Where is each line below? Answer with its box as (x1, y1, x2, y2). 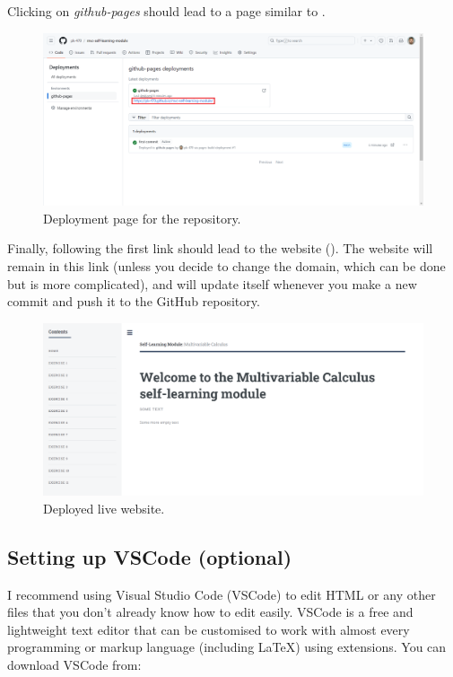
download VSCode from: (7, 655, 142, 673)
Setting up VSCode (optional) (7, 542, 292, 570)
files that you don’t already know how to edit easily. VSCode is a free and (7, 602, 414, 621)
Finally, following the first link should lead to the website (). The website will (7, 239, 433, 258)
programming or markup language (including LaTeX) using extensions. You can (7, 637, 447, 656)
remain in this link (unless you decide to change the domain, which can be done (7, 256, 446, 275)
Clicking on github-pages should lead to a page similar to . (7, 2, 326, 20)
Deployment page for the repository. (43, 208, 241, 227)
